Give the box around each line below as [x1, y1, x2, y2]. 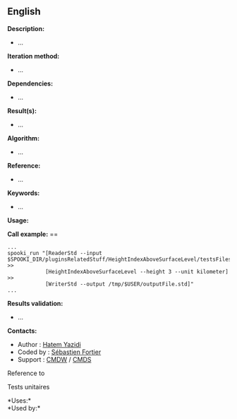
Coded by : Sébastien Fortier [17, 348, 102, 356]
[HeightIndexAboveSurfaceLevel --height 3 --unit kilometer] [44, 268, 229, 275]
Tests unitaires [7, 382, 50, 391]
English [7, 6, 41, 18]
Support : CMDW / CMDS [17, 355, 92, 363]
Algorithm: [7, 134, 40, 142]
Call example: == [7, 230, 59, 238]
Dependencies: [7, 79, 54, 88]
